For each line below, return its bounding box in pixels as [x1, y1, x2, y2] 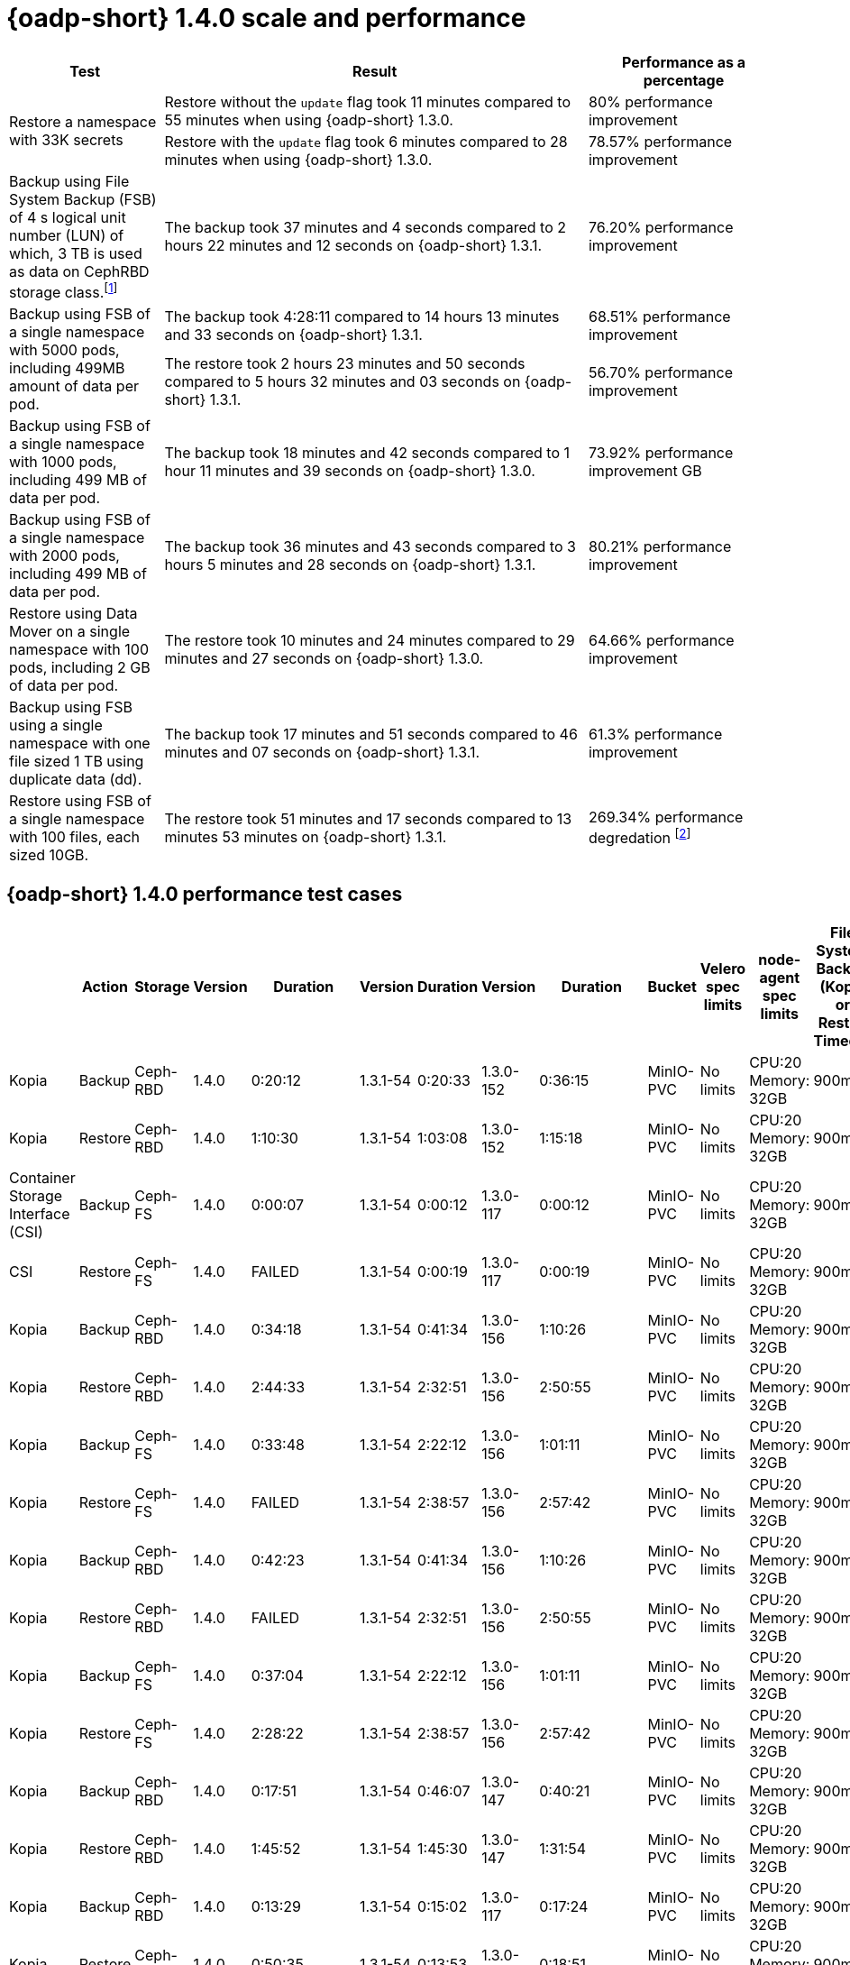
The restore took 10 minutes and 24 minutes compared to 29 [164, 631, 575, 650]
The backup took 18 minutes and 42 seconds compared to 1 [164, 444, 571, 463]
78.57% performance [588, 132, 733, 151]
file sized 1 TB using [9, 752, 144, 771]
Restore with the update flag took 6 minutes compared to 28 [164, 132, 568, 151]
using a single [9, 716, 103, 735]
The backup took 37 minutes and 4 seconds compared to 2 [164, 218, 567, 237]
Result [352, 61, 398, 80]
